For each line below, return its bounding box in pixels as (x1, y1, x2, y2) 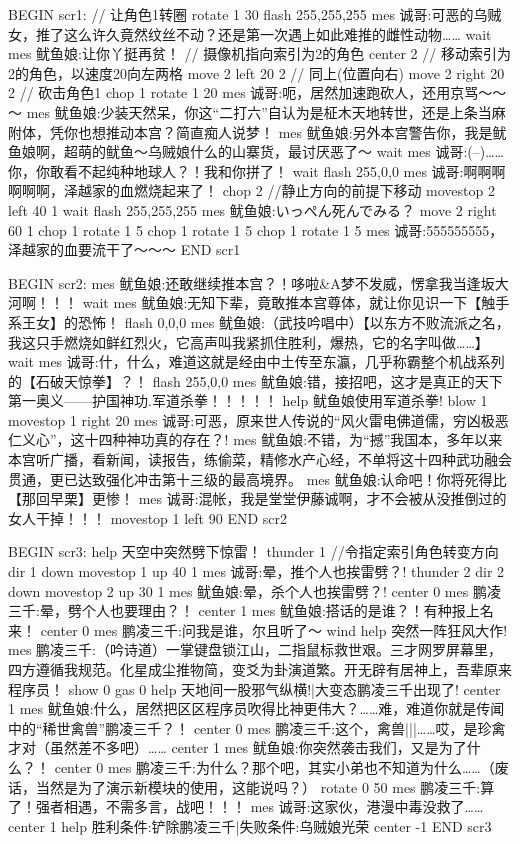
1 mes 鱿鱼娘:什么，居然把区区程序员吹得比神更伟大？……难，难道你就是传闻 (8, 698, 505, 719)
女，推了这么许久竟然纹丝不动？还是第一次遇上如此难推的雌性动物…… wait (8, 23, 492, 44)
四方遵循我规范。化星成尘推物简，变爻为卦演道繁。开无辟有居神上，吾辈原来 (8, 659, 512, 679)
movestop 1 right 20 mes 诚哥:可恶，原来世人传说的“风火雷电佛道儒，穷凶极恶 (8, 409, 509, 430)
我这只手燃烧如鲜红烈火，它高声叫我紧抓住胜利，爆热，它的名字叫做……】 (8, 331, 489, 352)
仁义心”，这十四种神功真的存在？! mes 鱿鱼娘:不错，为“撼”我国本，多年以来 (8, 429, 503, 450)
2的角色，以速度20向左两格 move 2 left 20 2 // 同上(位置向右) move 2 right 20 (8, 62, 505, 83)
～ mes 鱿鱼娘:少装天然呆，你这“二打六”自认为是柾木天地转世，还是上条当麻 (8, 101, 506, 122)
